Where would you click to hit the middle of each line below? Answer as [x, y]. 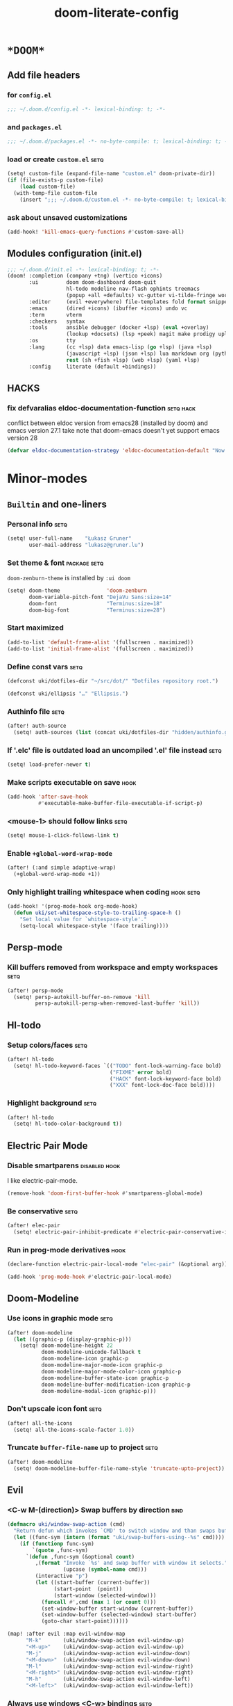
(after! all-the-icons [40, 1423]
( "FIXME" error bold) [141, 1072]
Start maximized [35, 628]
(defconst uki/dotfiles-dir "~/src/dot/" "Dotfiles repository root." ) [113, 681]
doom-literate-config [116, 13]
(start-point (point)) [88, 1589]
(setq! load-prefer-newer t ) [49, 765]
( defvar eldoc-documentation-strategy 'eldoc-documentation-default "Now [116, 451]
